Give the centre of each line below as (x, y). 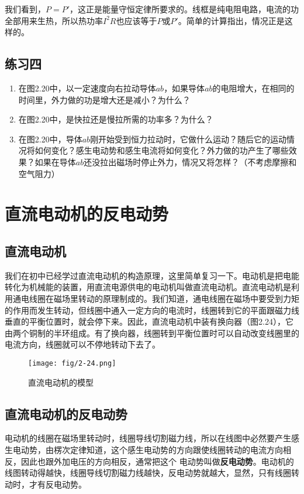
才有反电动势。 (58, 484)
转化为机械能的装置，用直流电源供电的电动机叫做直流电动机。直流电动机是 (148, 287)
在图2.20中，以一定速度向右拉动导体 (87, 88)
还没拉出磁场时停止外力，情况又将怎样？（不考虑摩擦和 (190, 161)
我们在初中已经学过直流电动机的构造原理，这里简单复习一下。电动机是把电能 (152, 275)
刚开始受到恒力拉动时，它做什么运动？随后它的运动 (189, 139)
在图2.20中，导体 (50, 139)
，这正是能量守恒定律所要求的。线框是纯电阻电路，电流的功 (184, 9)
